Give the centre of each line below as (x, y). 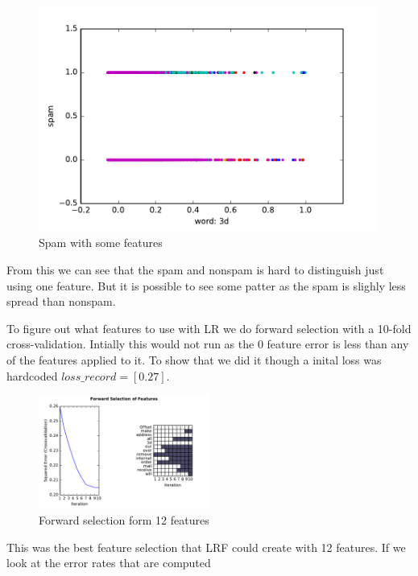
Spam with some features (101, 243)
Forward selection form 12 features (124, 520)
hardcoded (32, 375)
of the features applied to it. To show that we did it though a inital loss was (194, 359)
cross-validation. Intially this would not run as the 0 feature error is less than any (208, 344)
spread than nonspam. (61, 301)
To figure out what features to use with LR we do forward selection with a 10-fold (209, 328)
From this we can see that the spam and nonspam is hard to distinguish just (195, 270)
